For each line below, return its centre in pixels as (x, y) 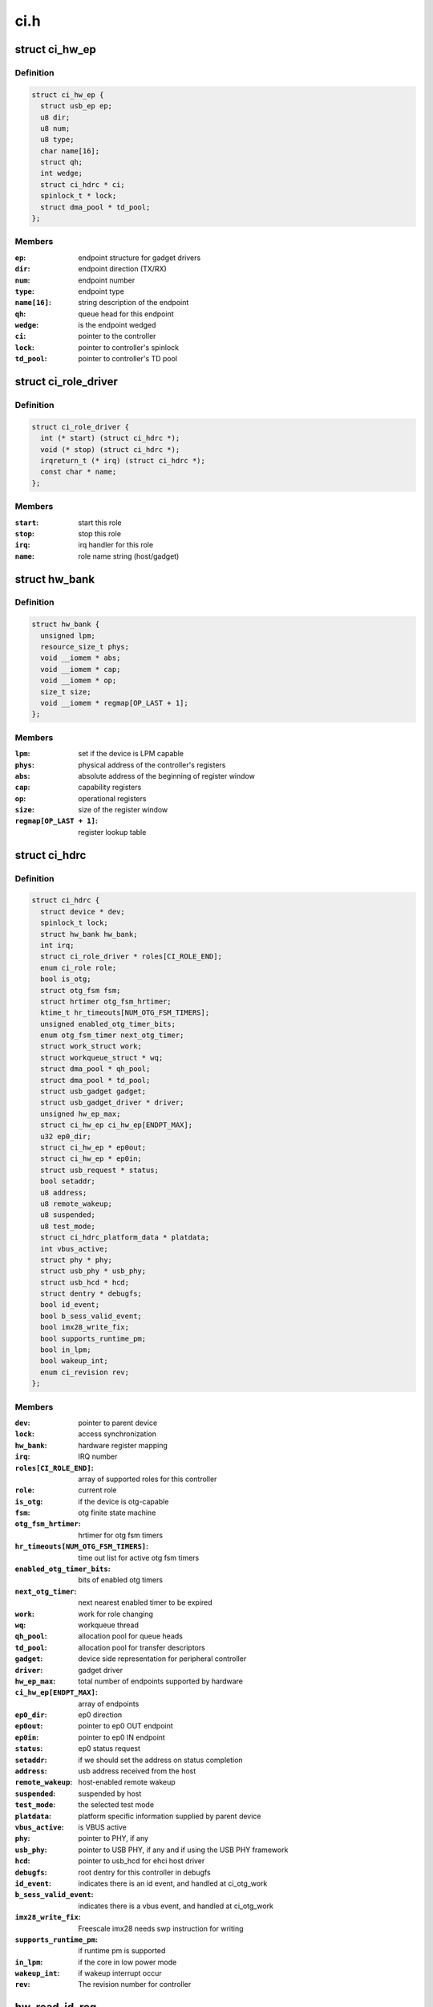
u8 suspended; (68, 1215)
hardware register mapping (123, 1445)
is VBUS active (103, 1827)
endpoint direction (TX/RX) (123, 269)
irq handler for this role (116, 545)
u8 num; (55, 128)
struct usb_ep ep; (76, 106)
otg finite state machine (117, 1512)
